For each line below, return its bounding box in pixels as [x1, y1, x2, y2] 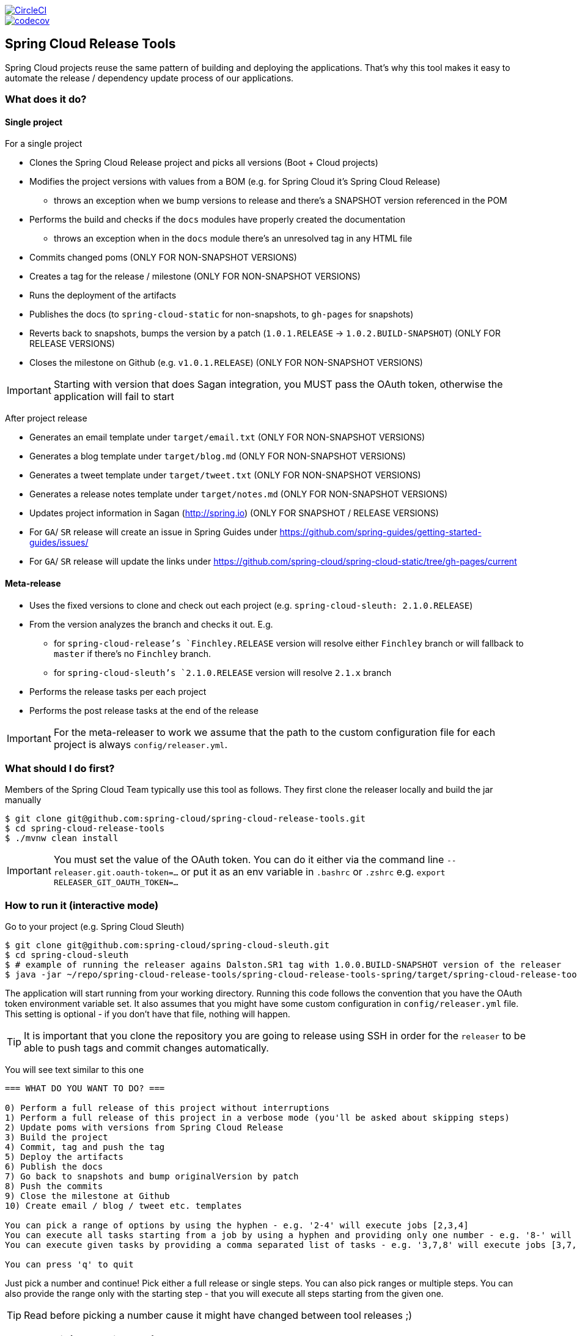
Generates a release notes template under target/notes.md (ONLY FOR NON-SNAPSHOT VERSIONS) [29, 489, 448, 500]
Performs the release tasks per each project [29, 686, 207, 697]
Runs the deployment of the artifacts [29, 290, 177, 301]
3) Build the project [5, 1132, 108, 1143]
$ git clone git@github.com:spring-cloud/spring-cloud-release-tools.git [5, 814, 366, 824]
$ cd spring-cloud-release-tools [5, 823, 165, 834]
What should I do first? [5, 762, 115, 775]
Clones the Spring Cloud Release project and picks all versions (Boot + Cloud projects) [29, 157, 378, 168]
